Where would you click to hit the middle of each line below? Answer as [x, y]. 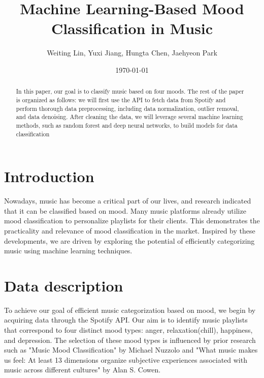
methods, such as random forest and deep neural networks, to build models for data [127, 125]
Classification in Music [132, 28]
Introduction [49, 176]
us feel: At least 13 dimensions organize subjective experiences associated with [126, 359]
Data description [64, 285]
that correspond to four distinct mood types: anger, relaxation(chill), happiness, [128, 330]
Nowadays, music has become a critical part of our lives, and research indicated [128, 201]
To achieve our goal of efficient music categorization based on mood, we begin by [130, 310]
